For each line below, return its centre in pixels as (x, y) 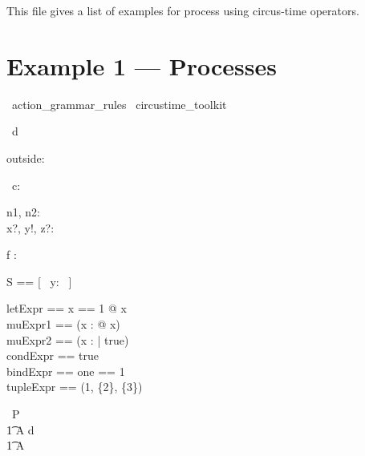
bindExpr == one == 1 (66, 371)
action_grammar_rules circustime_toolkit (119, 104)
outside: (26, 157)
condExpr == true (53, 355)
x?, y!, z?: (30, 227)
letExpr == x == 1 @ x (67, 308)
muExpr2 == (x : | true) (68, 339)
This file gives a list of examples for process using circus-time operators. (183, 10)
